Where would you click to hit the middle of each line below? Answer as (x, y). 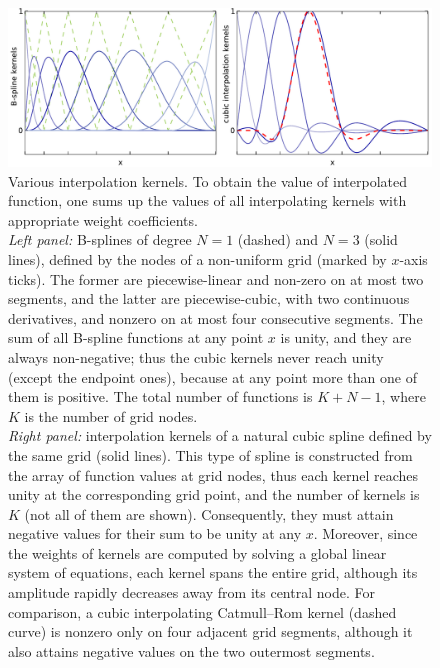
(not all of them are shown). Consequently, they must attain (209, 513)
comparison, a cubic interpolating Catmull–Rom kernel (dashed (202, 611)
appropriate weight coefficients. (103, 219)
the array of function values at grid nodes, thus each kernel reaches (213, 474)
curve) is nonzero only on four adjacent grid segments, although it (210, 631)
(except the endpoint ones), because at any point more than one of (212, 376)
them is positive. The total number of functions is (160, 396)
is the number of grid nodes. (111, 415)
